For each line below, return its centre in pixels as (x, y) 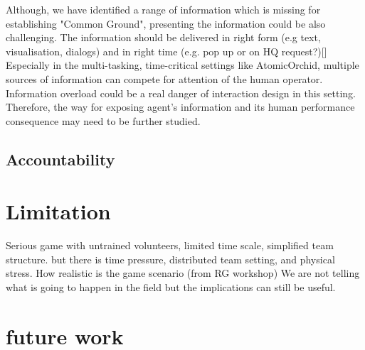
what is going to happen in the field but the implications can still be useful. (171, 287)
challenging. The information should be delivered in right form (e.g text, (163, 37)
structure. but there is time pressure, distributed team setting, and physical (170, 259)
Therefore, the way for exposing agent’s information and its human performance (180, 107)
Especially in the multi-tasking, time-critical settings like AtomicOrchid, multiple (182, 65)
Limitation (58, 211)
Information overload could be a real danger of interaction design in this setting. (181, 93)
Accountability (60, 159)
